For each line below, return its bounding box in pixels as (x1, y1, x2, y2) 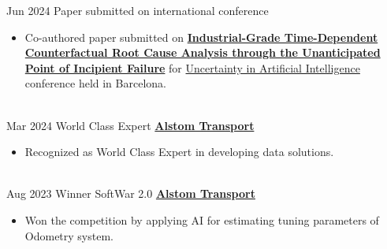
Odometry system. (24, 227, 113, 243)
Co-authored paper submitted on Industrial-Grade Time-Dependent (24, 28, 378, 45)
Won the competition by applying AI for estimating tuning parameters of (24, 211, 379, 228)
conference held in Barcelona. (24, 75, 166, 91)
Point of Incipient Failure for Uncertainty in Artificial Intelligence (24, 59, 360, 76)
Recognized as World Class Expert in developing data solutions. (24, 143, 334, 160)
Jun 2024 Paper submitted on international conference (6, 2, 269, 18)
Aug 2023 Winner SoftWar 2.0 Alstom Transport (6, 185, 255, 202)
